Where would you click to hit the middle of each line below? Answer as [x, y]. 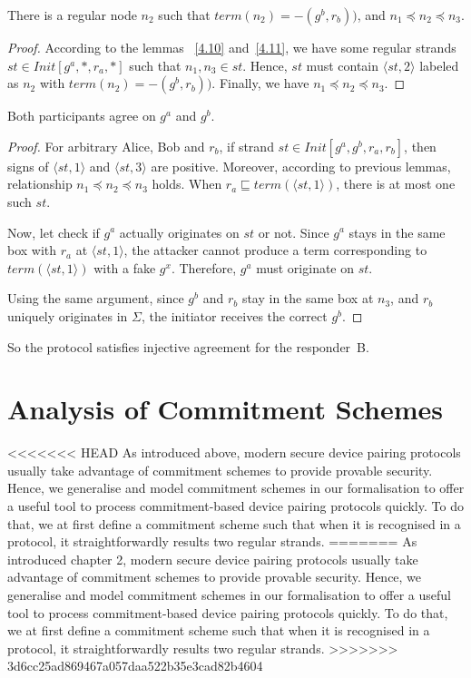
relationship [40, 184]
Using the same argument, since [96, 298]
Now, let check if [54, 232]
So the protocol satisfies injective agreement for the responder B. [188, 346]
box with [32, 250]
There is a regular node [72, 15]
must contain [343, 65]
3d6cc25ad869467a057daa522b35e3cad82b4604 [135, 666]
